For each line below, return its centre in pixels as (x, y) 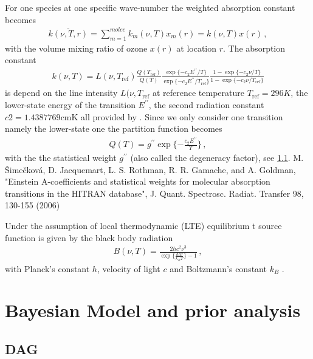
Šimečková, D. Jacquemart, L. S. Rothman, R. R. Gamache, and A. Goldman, (150, 169)
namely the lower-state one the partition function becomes (114, 128)
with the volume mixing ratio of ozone (76, 48)
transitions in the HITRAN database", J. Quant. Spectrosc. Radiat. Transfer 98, (154, 193)
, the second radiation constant (206, 105)
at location (197, 48)
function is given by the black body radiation (89, 237)
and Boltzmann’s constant (218, 268)
